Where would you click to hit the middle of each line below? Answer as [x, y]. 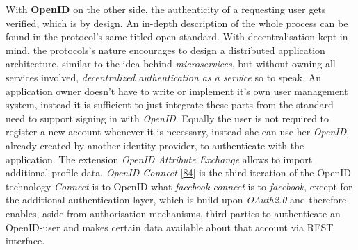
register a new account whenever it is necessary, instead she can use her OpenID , [178, 132]
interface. [25, 241]
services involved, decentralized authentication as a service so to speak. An [163, 77]
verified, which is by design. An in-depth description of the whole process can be [177, 23]
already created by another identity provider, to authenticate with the [155, 145]
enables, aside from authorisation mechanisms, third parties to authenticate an [173, 213]
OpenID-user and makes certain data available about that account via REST [170, 227]
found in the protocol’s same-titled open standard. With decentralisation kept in [177, 36]
